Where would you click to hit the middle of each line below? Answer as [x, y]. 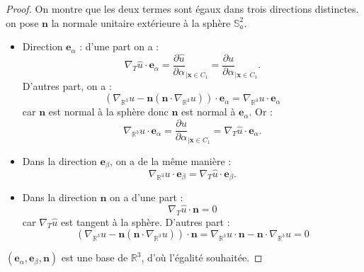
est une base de [95, 257]
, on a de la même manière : [171, 160]
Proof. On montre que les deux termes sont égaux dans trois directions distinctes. [182, 8]
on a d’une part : [147, 197]
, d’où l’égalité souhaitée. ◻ [202, 257]
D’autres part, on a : [67, 85]
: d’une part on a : [119, 46]
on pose [22, 22]
